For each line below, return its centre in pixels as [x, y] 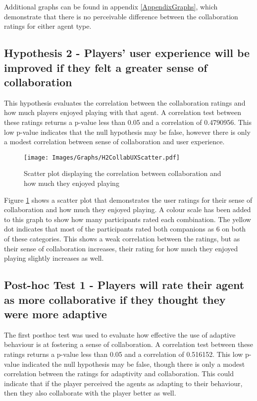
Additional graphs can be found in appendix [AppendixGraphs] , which [111, 6]
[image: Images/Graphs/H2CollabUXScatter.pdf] [102, 157]
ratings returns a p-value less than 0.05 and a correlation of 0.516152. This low [124, 354]
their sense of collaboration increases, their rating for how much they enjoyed [121, 248]
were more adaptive [55, 314]
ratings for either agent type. [48, 26]
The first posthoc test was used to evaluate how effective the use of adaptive [120, 334]
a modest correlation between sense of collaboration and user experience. [114, 142]
